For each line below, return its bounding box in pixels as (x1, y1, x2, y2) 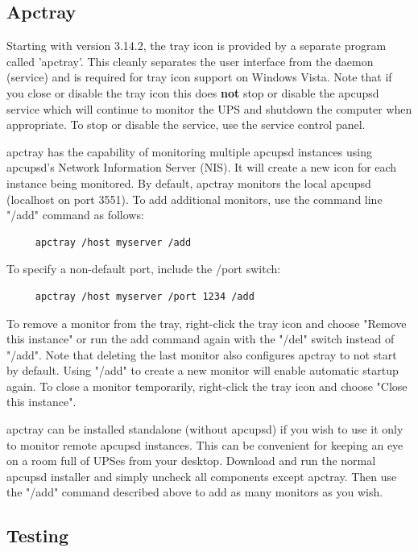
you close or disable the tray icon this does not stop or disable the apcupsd (6, 84, 379, 101)
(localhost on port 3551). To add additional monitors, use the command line (6, 190, 383, 207)
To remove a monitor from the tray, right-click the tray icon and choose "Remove (6, 314, 407, 331)
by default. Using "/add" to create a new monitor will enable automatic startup (6, 362, 399, 379)
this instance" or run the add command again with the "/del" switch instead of (6, 330, 395, 347)
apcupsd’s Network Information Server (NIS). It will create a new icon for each (6, 159, 397, 176)
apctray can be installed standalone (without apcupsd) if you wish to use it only (6, 421, 404, 438)
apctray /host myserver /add (35, 236, 192, 248)
